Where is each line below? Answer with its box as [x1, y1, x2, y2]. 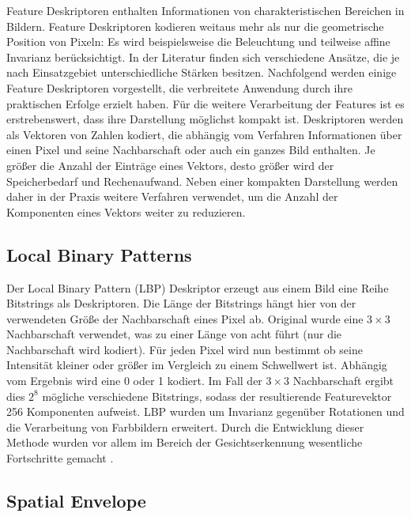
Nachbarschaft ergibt [292, 372, 394, 389]
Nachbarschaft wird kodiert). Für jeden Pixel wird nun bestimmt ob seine [6, 341, 363, 357]
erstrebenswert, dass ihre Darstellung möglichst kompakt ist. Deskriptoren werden [6, 111, 404, 127]
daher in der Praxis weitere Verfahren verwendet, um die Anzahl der [6, 188, 338, 205]
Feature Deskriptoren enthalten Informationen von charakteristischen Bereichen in [6, 2, 405, 18]
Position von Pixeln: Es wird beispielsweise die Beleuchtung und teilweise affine [6, 33, 390, 50]
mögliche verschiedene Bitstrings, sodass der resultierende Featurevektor [42, 387, 392, 404]
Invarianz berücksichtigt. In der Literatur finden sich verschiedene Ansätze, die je [6, 48, 400, 65]
